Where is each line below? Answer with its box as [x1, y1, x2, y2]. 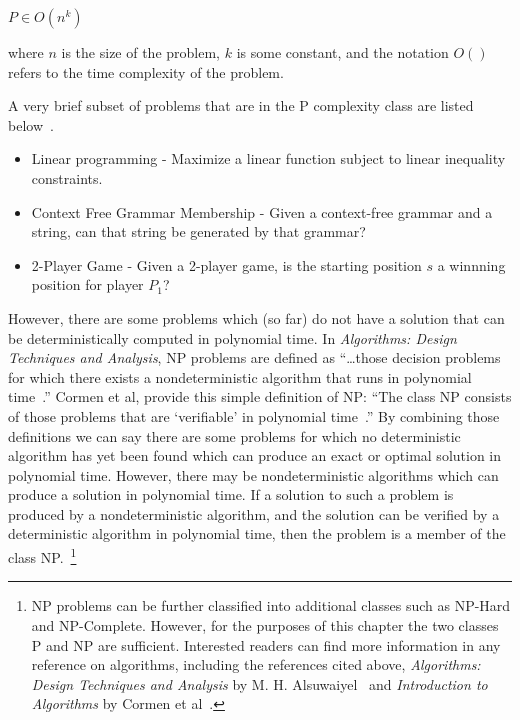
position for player [31, 274, 144, 295]
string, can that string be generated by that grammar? [31, 221, 366, 242]
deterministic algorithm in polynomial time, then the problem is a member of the [8, 523, 506, 544]
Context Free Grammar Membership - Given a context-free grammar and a [31, 201, 493, 222]
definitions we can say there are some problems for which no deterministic [8, 425, 461, 446]
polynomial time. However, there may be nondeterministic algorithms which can [8, 464, 499, 485]
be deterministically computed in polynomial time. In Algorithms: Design [8, 327, 457, 348]
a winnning [437, 254, 506, 275]
